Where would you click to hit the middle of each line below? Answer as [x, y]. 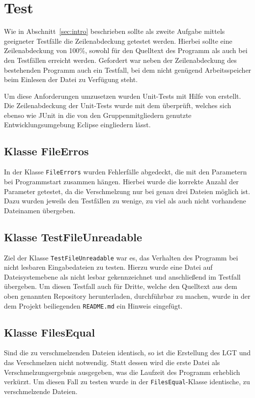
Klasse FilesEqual [50, 332]
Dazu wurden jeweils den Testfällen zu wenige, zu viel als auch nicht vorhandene [125, 201]
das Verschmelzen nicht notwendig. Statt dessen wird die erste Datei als [112, 362]
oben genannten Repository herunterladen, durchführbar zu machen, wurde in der [127, 296]
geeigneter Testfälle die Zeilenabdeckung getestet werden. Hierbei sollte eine [118, 41]
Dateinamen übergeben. [40, 210]
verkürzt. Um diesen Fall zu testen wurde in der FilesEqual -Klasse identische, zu [127, 382]
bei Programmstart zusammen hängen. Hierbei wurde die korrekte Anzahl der [121, 181]
